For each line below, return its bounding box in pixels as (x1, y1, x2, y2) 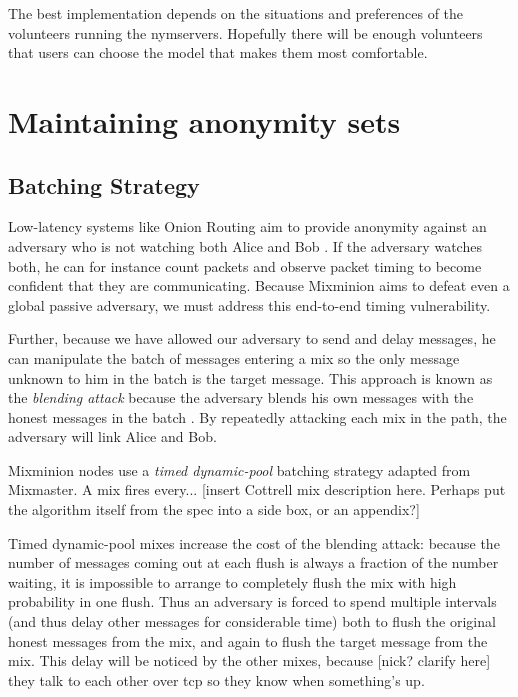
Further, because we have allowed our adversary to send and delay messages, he (8, 328, 496, 349)
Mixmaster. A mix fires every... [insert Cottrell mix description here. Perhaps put (8, 479, 506, 500)
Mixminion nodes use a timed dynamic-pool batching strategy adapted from (8, 459, 471, 480)
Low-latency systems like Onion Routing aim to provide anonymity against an (8, 216, 487, 237)
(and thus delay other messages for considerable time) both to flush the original (8, 611, 496, 632)
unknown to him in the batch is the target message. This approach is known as (8, 367, 493, 388)
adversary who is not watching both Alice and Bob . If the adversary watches (8, 235, 482, 256)
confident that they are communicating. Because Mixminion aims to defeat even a (8, 275, 510, 296)
